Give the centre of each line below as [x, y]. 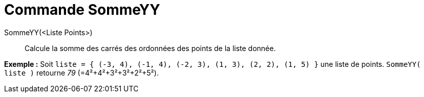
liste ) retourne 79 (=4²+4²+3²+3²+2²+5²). [81, 72]
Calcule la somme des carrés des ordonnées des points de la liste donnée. [150, 48]
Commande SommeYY [82, 10]
